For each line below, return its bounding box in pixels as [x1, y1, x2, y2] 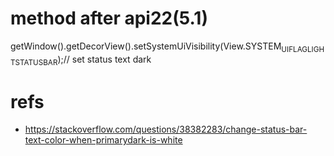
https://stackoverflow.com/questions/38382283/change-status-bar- [24, 123, 308, 136]
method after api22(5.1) [10, 7, 208, 30]
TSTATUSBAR [10, 57, 58, 67]
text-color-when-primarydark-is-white [24, 134, 183, 146]
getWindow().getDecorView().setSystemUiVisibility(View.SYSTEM [10, 40, 282, 52]
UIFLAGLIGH [281, 44, 325, 54]
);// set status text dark [57, 53, 152, 65]
